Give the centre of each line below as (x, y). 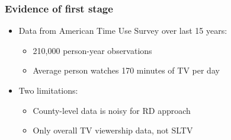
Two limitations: (48, 90)
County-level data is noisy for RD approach (112, 110)
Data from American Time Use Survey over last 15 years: (123, 31)
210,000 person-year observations (92, 50)
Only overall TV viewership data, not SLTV (113, 130)
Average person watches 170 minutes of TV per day (126, 70)
